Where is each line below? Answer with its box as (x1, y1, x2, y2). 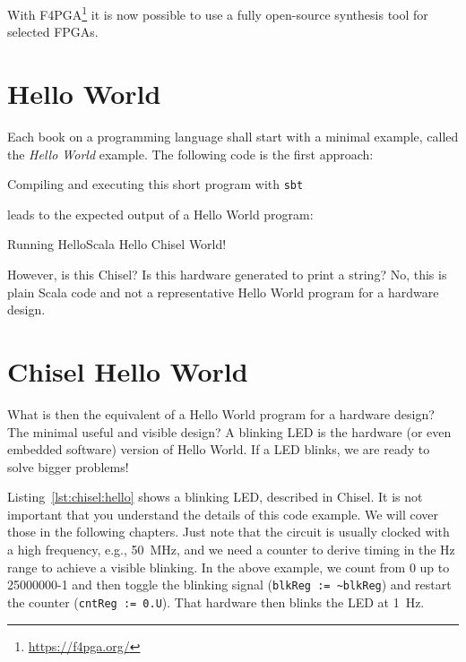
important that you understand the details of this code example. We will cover (7, 504, 439, 523)
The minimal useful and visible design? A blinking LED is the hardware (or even (7, 422, 452, 441)
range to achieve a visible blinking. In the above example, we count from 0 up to (7, 557, 450, 576)
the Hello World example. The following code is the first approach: (7, 144, 374, 163)
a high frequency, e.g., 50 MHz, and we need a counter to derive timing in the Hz (7, 540, 455, 559)
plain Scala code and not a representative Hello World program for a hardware (7, 282, 439, 301)
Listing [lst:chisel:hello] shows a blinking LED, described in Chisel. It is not (7, 487, 423, 506)
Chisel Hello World (7, 352, 248, 389)
